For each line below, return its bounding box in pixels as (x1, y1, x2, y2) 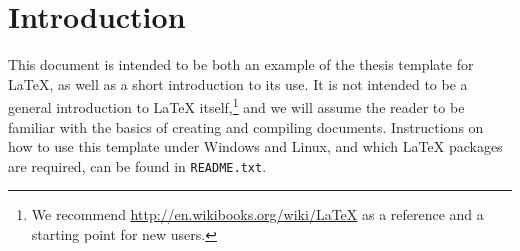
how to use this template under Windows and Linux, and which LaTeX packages (8, 136, 503, 157)
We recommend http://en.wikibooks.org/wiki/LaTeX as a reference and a (31, 204, 484, 225)
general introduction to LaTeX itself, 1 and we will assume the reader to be (8, 94, 465, 117)
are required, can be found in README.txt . (8, 155, 267, 176)
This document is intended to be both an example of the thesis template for (8, 54, 474, 75)
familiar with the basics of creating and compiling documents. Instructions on (8, 116, 484, 137)
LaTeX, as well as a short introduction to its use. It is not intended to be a (8, 73, 468, 94)
